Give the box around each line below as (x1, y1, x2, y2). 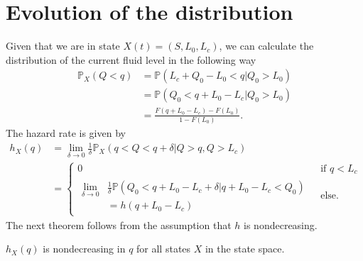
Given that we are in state (6, 38, 120, 53)
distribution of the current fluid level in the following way (6, 52, 256, 67)
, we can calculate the (219, 38, 314, 53)
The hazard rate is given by (6, 126, 126, 140)
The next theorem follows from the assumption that (6, 217, 232, 232)
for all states (136, 241, 191, 256)
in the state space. (205, 241, 285, 256)
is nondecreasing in (43, 241, 126, 256)
